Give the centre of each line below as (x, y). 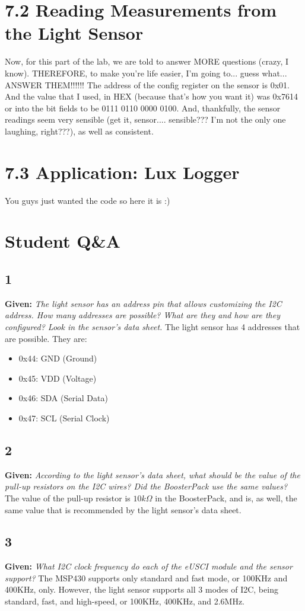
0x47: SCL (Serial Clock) (64, 418)
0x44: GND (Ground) (58, 358)
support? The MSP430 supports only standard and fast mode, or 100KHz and (146, 578)
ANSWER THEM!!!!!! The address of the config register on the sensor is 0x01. (147, 84)
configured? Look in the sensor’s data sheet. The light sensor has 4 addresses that (152, 326)
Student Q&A (63, 241)
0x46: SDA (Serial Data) (63, 398)
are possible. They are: (46, 338)
